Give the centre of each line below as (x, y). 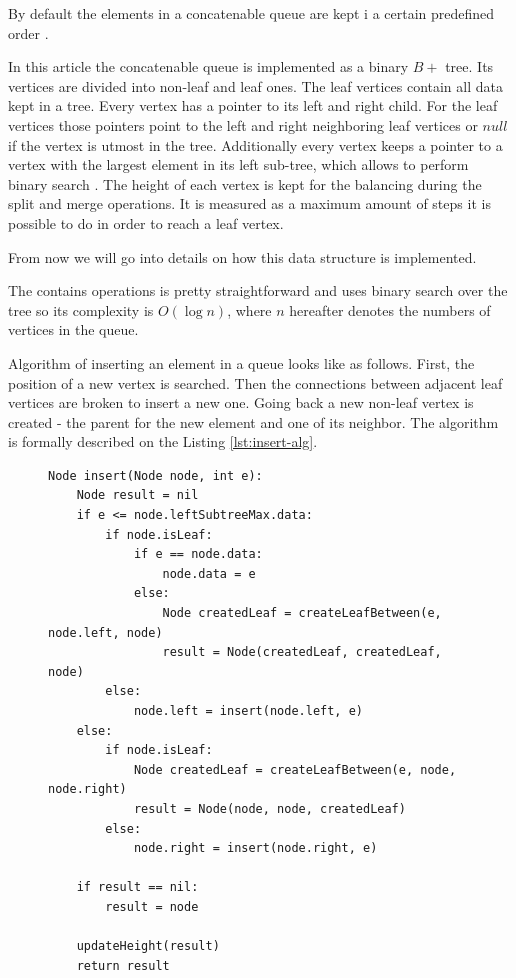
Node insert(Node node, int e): (155, 475)
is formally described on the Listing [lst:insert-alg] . (163, 441)
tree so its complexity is (81, 309)
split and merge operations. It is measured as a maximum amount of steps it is (249, 203)
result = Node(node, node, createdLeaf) (269, 808)
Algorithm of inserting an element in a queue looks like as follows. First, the (241, 362)
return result (123, 965)
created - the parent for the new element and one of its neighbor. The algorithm (253, 421)
